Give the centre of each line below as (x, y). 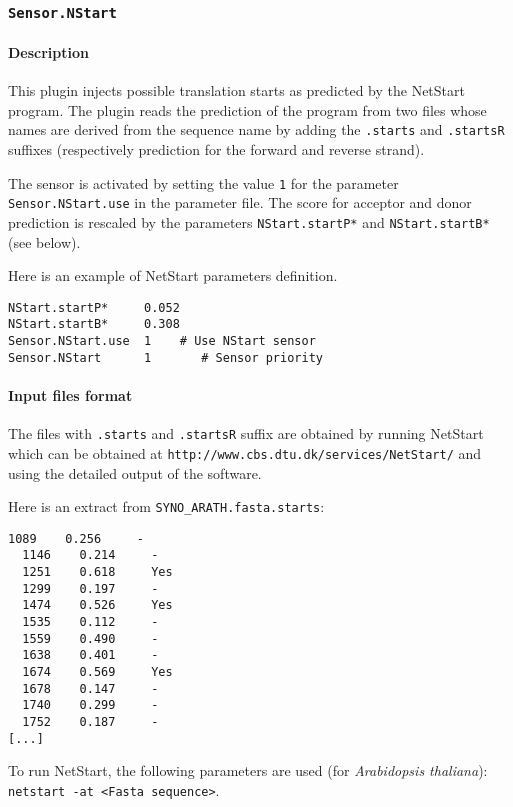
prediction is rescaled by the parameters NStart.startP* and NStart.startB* (249, 221)
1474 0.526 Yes (97, 605)
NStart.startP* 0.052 (94, 307)
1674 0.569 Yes (97, 672)
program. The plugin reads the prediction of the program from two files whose (247, 109)
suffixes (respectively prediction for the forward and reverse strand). (216, 149)
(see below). (44, 241)
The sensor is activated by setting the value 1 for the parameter (203, 182)
